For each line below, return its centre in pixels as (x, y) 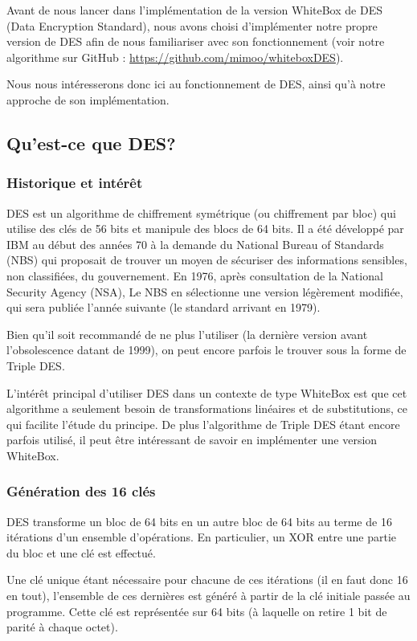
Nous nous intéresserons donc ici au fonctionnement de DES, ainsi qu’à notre (196, 84)
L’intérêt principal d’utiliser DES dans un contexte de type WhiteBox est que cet (207, 392)
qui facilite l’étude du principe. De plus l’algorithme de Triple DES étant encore (203, 424)
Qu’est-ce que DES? (91, 143)
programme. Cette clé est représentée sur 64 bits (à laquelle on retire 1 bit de (197, 611)
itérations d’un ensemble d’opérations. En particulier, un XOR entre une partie (202, 537)
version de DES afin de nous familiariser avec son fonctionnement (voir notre (196, 41)
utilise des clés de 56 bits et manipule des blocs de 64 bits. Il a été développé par (205, 229)
